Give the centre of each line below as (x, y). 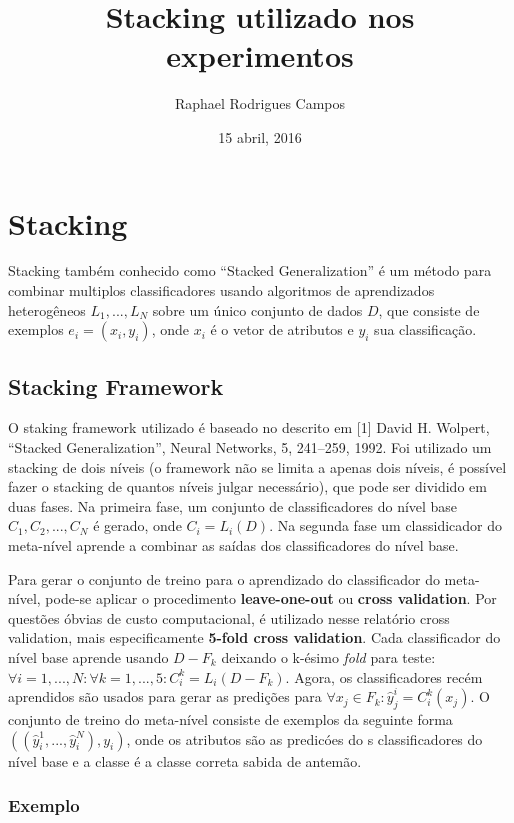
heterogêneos (47, 309)
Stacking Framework (116, 385)
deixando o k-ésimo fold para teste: (328, 656)
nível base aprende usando (88, 656)
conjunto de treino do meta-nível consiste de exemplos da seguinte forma (230, 718)
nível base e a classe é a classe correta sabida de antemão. (185, 760)
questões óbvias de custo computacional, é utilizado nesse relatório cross (229, 617)
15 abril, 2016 (260, 136)
